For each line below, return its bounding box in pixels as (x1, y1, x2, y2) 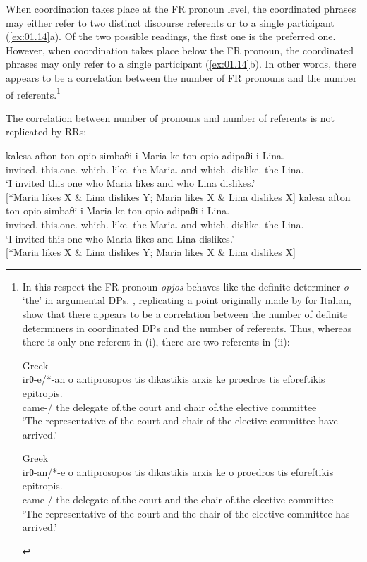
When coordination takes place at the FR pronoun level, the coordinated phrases (6, 1, 356, 16)
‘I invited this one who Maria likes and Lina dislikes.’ (6, 231, 234, 245)
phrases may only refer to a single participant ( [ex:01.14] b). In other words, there (6, 56, 356, 71)
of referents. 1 (6, 85, 61, 102)
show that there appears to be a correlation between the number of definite (22, 306, 348, 321)
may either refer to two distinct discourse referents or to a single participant (6, 15, 335, 30)
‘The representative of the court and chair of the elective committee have (22, 413, 338, 428)
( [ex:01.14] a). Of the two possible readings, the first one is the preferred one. (6, 29, 336, 44)
